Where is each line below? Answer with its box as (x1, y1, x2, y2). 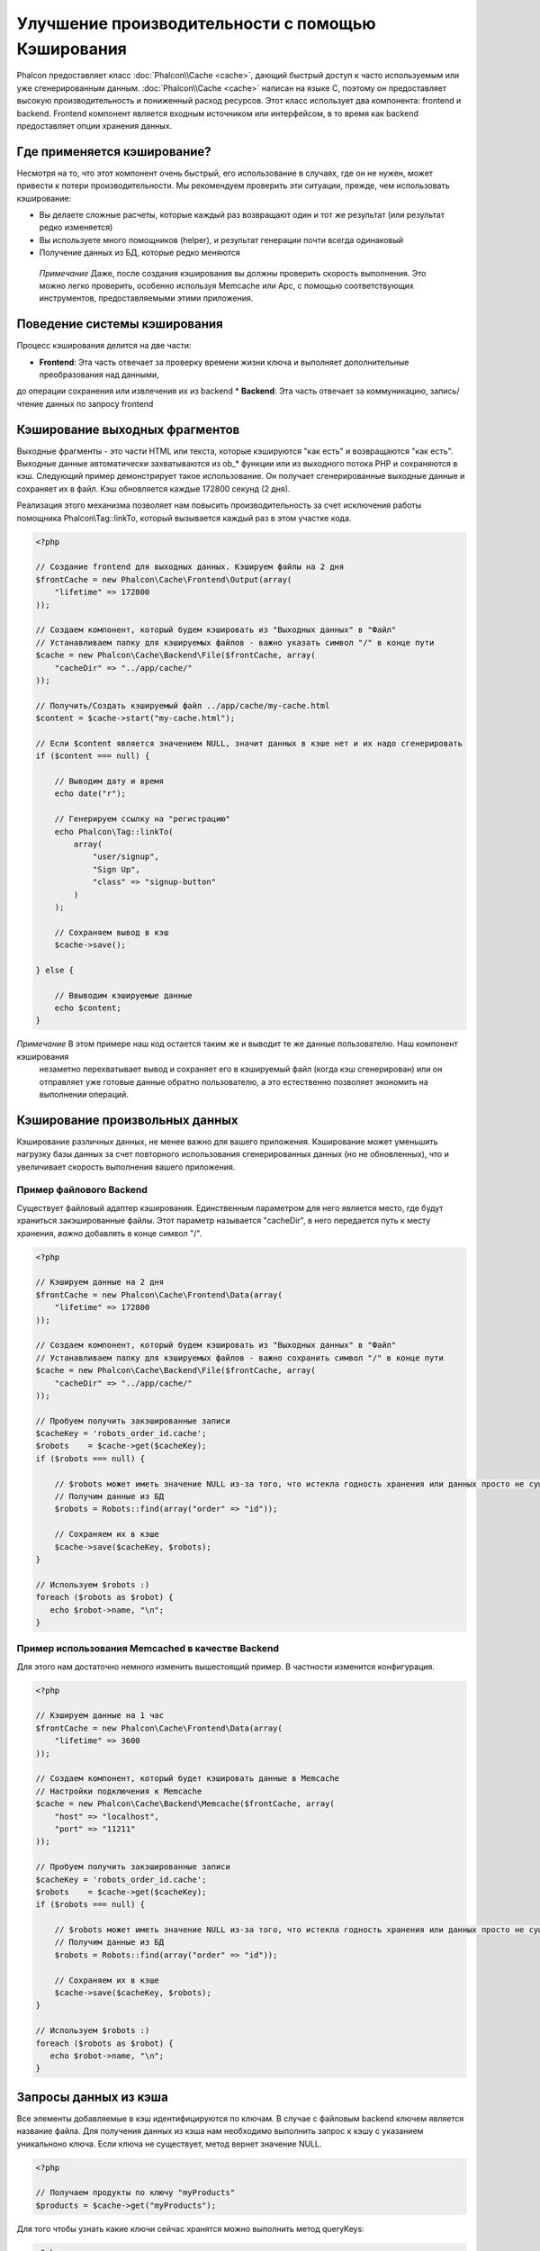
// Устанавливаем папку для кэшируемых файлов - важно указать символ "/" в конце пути (35, 637, 435, 647)
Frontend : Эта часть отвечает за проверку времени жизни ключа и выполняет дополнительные (39, 357, 409, 367)
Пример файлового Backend (16, 1184, 148, 1197)
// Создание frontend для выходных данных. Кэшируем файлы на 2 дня (35, 562, 345, 572)
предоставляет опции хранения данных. (16, 120, 173, 131)
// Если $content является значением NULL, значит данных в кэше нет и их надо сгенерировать (35, 738, 463, 748)
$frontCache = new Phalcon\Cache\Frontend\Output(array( (35, 574, 292, 584)
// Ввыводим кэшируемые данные (54, 990, 193, 1000)
